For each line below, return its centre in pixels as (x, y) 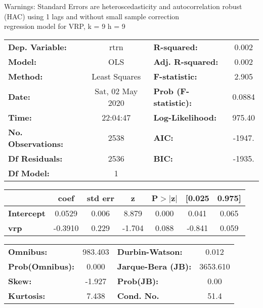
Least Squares (116, 76)
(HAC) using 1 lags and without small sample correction (92, 16)
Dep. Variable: (37, 47)
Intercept (27, 213)
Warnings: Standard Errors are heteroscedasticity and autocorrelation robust (123, 6)
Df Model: (29, 173)
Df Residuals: (35, 158)
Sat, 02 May (116, 91)
